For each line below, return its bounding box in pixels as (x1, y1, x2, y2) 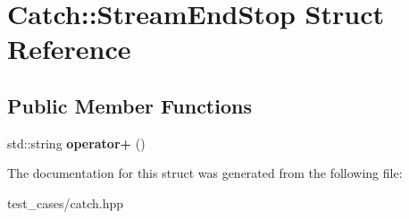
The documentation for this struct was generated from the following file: (7, 164, 403, 182)
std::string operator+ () (7, 133, 146, 152)
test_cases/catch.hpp (7, 193, 124, 212)
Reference (7, 30, 131, 67)
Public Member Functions (7, 91, 252, 119)
